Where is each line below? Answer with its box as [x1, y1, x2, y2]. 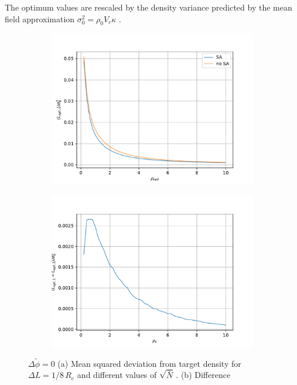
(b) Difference [180, 369, 231, 381]
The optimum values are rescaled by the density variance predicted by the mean [5, 1, 292, 13]
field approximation [5, 12, 75, 25]
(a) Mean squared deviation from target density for [57, 357, 241, 369]
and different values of [77, 369, 157, 381]
